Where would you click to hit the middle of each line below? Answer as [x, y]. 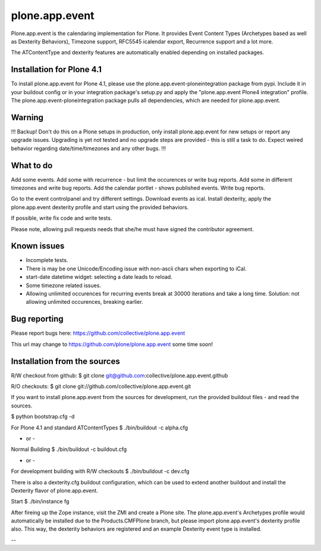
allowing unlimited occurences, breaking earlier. [84, 302]
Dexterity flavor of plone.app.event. [54, 490]
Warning [27, 117]
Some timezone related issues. [63, 285]
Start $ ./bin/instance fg [40, 502]
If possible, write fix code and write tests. [62, 218]
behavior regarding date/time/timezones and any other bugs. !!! [89, 148]
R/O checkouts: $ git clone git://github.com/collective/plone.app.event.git [101, 387]
